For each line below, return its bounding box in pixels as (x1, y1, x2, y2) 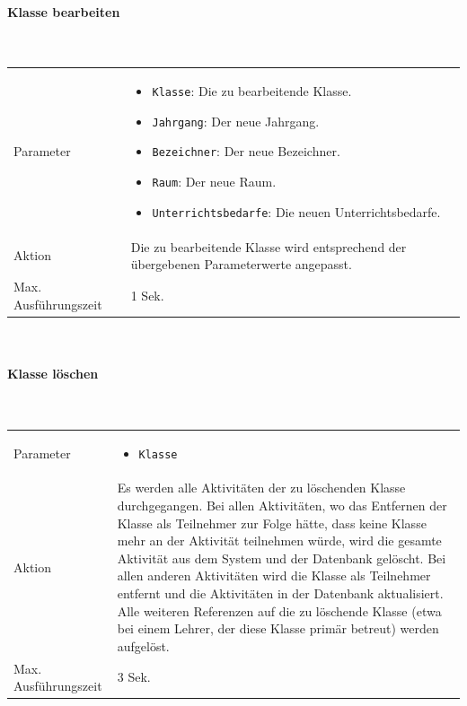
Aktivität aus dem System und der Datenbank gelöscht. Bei (117, 548, 446, 567)
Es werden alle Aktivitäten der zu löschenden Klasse (117, 478, 406, 497)
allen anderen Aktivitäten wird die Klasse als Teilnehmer (117, 566, 431, 585)
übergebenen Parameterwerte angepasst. (130, 255, 352, 274)
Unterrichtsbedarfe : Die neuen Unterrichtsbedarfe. (152, 202, 441, 221)
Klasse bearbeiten (7, 2, 120, 21)
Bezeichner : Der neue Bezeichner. (152, 142, 340, 161)
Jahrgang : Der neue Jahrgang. (152, 111, 320, 130)
